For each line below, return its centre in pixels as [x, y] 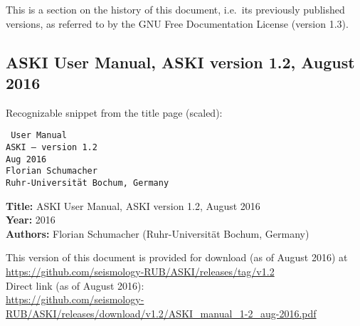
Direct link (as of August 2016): [75, 285]
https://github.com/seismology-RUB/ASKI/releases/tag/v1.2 [140, 272]
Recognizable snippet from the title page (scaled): [114, 112]
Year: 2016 [31, 220]
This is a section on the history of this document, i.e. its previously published [175, 9]
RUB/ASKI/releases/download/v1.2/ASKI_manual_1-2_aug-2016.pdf [161, 313]
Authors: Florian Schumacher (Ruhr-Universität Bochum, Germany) [158, 233]
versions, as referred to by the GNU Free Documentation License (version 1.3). [177, 23]
